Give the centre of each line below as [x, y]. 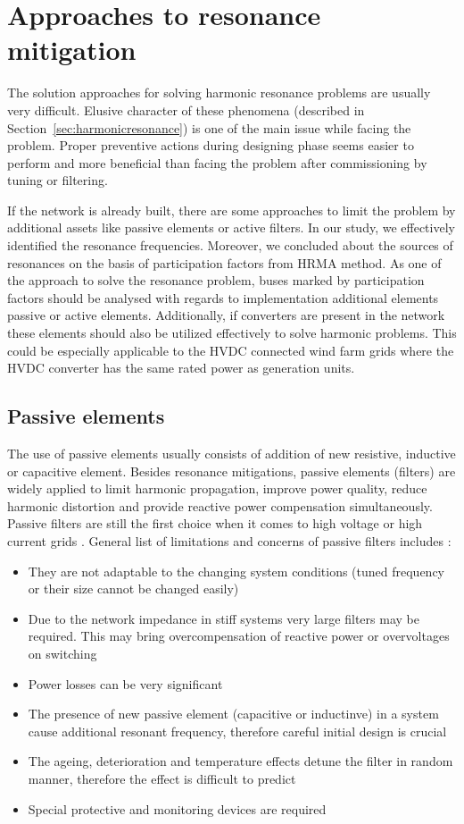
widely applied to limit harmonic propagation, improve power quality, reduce [217, 488]
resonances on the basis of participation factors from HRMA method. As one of [224, 262]
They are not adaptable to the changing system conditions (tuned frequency [236, 571]
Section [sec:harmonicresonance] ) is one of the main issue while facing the [209, 127]
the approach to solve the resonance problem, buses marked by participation [216, 280]
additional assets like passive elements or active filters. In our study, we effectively [231, 227]
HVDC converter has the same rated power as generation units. [181, 368]
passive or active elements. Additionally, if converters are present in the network [226, 315]
